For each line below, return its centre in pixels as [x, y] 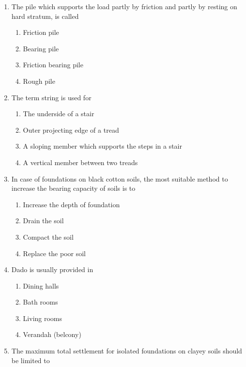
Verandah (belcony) [52, 334]
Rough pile [39, 81]
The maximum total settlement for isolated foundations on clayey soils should [127, 351]
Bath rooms [40, 302]
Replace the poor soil [54, 253]
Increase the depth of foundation [71, 204]
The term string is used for [51, 97]
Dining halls [41, 285]
